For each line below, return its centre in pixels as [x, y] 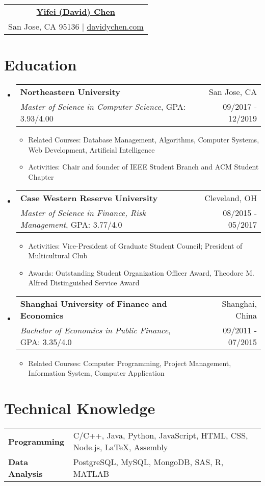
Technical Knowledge [80, 408]
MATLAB [91, 474]
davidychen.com [115, 26]
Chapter [41, 176]
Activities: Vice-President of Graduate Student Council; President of [135, 245]
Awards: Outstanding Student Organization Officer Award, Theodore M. [141, 272]
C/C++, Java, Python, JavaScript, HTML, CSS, [161, 435]
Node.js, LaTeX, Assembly [121, 447]
